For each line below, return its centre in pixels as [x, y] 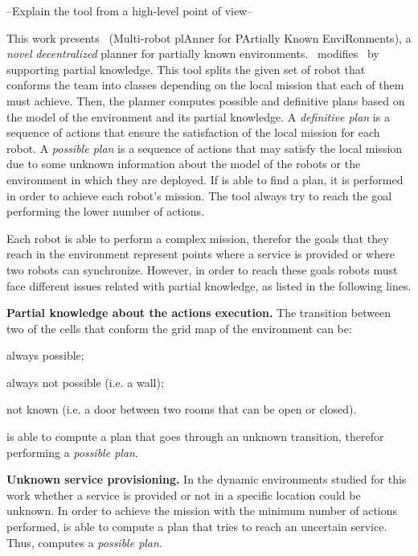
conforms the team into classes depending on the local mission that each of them [205, 85]
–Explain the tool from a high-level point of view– [130, 10]
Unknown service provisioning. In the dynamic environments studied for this [207, 479]
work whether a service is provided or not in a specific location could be [184, 494]
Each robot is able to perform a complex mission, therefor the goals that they [198, 238]
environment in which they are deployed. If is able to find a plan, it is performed [205, 179]
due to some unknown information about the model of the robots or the [184, 164]
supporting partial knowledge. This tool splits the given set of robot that [186, 69]
